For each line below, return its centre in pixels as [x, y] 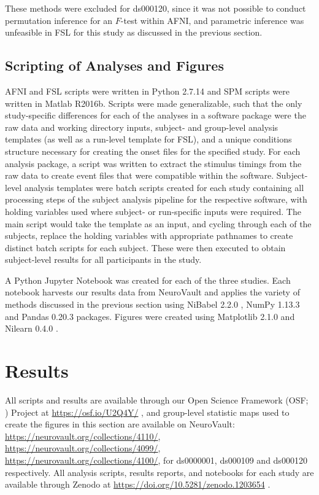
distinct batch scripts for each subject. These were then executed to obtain [145, 247]
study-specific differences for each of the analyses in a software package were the [156, 115]
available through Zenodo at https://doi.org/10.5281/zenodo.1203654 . [138, 484]
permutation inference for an [59, 20]
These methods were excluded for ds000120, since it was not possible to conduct [156, 8]
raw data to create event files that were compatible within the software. [140, 175]
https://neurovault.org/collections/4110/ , [83, 436]
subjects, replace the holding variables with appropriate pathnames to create [149, 236]
